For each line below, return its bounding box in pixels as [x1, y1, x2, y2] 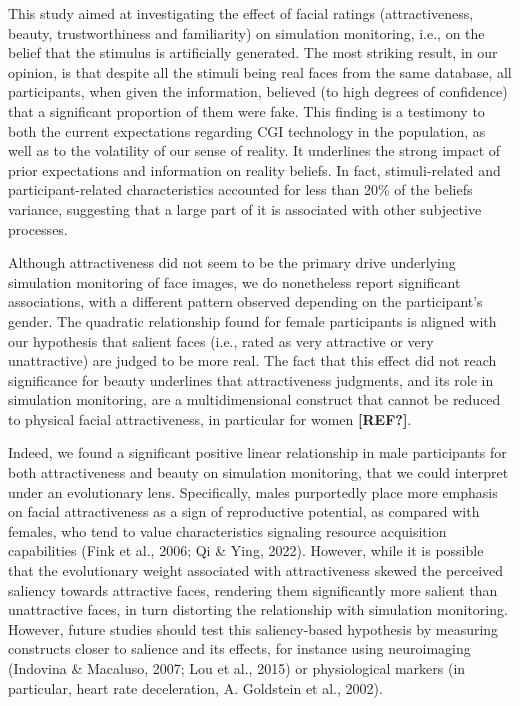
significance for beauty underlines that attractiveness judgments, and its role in [8, 369, 494, 390]
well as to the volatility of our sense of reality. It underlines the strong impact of [8, 140, 501, 161]
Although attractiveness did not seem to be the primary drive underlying [8, 252, 456, 273]
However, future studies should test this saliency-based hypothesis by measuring [8, 618, 499, 639]
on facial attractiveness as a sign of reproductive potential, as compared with [8, 501, 480, 522]
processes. [8, 218, 68, 239]
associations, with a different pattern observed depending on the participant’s [8, 291, 483, 312]
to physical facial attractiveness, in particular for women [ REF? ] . [8, 408, 412, 429]
